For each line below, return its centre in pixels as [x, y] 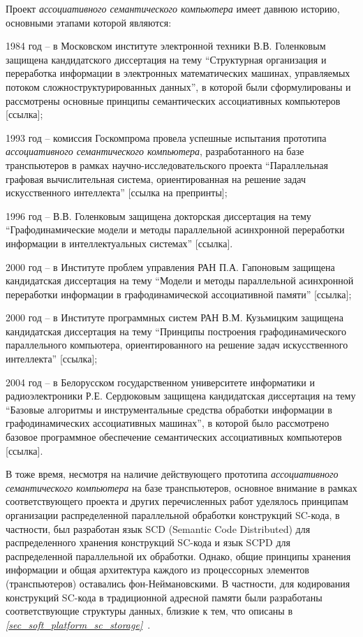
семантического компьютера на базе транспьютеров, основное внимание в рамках [181, 487]
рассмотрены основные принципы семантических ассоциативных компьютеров [173, 100]
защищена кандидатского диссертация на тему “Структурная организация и [166, 59]
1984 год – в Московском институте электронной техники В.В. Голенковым [166, 46]
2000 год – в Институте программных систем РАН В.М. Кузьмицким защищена [175, 317]
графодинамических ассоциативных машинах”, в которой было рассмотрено [168, 423]
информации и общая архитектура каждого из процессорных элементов [157, 570]
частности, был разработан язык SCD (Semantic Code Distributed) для [158, 528]
